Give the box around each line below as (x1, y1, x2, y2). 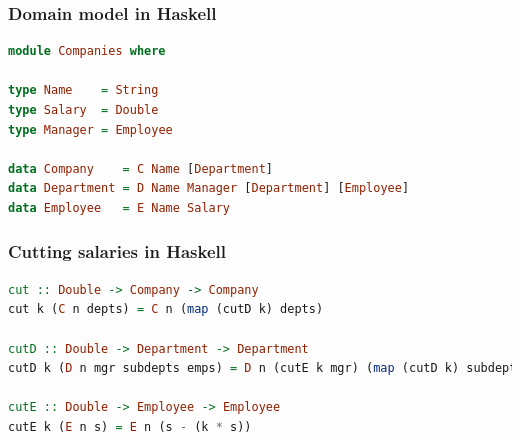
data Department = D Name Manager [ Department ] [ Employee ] (8, 181, 410, 196)
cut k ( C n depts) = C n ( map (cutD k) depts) (8, 302, 324, 317)
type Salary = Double (8, 103, 159, 117)
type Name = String (8, 83, 159, 98)
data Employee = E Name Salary (8, 200, 231, 215)
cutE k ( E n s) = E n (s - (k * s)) (8, 419, 252, 434)
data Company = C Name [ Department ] (8, 161, 273, 176)
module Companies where (8, 44, 166, 59)
